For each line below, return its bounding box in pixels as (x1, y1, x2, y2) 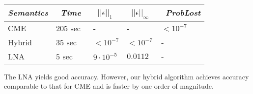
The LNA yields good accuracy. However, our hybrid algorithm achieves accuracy (4, 71, 249, 81)
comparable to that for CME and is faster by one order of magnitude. (4, 81, 214, 91)
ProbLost (166, 7, 201, 19)
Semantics (8, 7, 49, 19)
